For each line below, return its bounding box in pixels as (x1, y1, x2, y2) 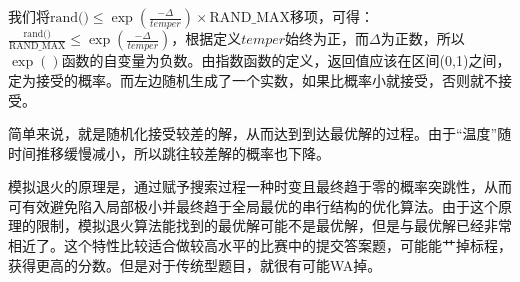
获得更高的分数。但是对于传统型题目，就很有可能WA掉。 (8, 254, 382, 275)
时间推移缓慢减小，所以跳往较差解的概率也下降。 (8, 142, 330, 163)
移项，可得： (289, 6, 374, 26)
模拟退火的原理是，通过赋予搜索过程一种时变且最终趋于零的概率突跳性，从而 (8, 176, 512, 197)
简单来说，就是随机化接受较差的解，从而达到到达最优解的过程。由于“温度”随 (8, 123, 512, 144)
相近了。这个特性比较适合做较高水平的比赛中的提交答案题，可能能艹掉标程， (8, 235, 512, 256)
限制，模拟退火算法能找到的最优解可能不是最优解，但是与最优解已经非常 (35, 215, 512, 236)
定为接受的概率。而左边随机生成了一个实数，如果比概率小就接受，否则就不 (8, 69, 498, 90)
